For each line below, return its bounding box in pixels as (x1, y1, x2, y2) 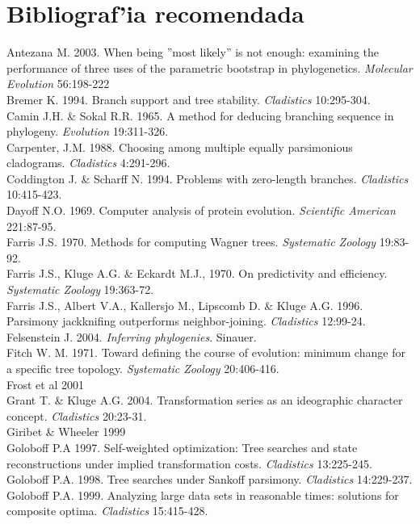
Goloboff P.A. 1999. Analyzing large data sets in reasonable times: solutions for (6, 486, 399, 503)
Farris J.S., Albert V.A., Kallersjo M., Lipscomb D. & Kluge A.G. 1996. (6, 296, 363, 313)
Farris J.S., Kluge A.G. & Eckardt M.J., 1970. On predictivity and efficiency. (6, 265, 388, 282)
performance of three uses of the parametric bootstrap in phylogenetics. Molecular (6, 59, 413, 76)
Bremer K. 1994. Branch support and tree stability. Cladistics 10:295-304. (6, 90, 371, 107)
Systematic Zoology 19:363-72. (6, 281, 154, 298)
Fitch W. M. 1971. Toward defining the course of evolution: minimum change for (6, 344, 405, 361)
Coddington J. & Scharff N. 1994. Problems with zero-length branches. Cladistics (6, 170, 409, 187)
